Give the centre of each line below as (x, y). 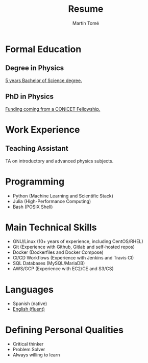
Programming (35, 181)
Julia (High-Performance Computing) (52, 201)
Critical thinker (28, 344)
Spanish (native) (30, 304)
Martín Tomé (86, 23)
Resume (86, 9)
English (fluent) (29, 309)
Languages (29, 289)
